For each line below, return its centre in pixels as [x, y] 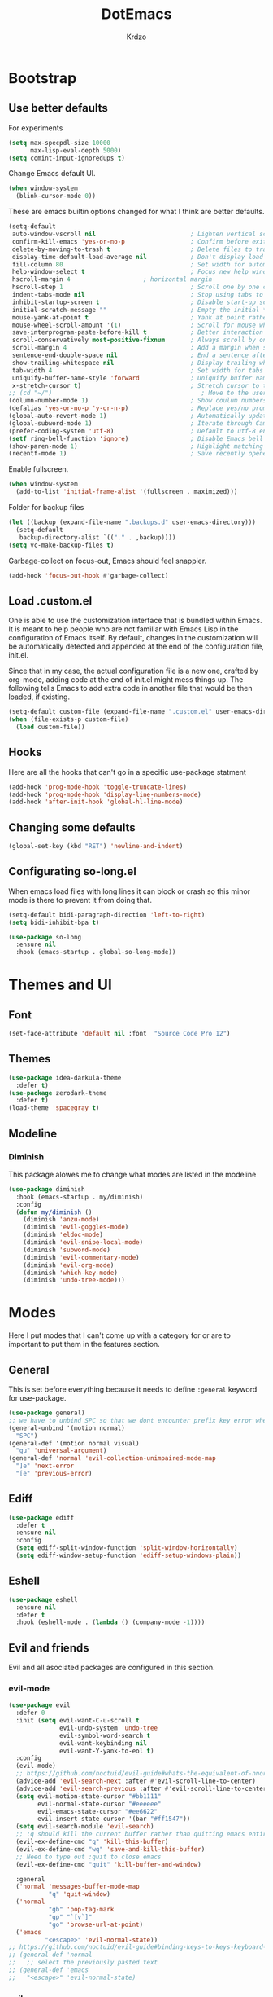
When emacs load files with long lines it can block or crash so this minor [129, 891]
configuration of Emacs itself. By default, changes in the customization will [133, 638]
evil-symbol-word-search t [105, 1735]
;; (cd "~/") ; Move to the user [138, 393]
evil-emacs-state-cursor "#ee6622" [98, 1811]
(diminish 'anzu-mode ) [61, 1220]
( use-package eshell [43, 1599]
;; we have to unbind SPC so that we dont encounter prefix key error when [139, 1420]
